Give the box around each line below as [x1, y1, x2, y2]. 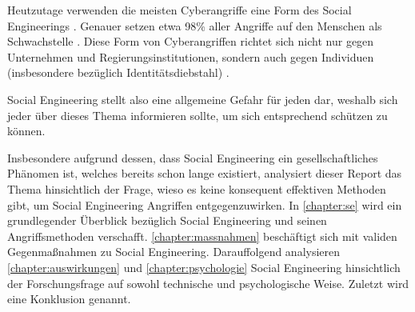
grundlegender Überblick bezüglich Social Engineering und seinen [7, 212, 327, 229]
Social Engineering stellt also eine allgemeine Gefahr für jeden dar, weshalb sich [7, 90, 398, 107]
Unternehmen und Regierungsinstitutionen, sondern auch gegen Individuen [7, 48, 374, 65]
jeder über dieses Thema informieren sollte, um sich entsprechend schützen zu [7, 106, 388, 123]
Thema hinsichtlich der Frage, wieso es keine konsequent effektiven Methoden [7, 180, 386, 197]
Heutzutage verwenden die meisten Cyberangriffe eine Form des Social [7, 2, 352, 18]
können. [7, 122, 46, 139]
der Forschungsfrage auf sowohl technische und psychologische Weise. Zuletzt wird [7, 274, 409, 291]
